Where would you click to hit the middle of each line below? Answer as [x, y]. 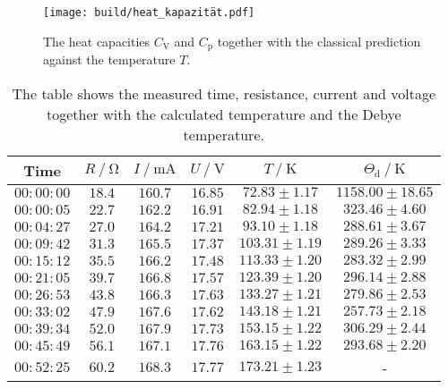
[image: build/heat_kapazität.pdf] [149, 13]
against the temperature [109, 59]
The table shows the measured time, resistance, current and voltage [224, 93]
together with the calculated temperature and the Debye [224, 114]
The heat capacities [97, 41]
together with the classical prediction [319, 41]
